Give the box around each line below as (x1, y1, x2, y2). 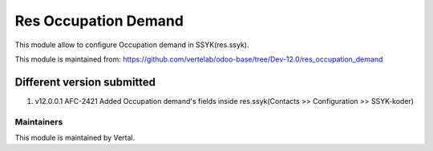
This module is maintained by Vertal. (14, 133, 136, 142)
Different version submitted (14, 75, 156, 89)
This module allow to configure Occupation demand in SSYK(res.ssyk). (14, 40, 249, 50)
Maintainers (14, 116, 63, 127)
